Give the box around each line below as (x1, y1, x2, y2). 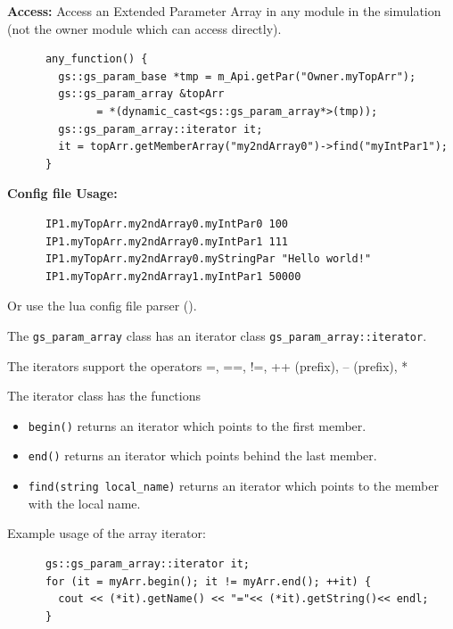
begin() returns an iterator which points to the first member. (28, 416, 367, 435)
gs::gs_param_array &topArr (58, 87, 225, 101)
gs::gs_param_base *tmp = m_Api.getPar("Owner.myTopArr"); (58, 70, 416, 83)
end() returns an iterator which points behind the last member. (28, 446, 377, 465)
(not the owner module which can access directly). (7, 19, 282, 37)
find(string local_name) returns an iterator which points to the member (28, 476, 439, 495)
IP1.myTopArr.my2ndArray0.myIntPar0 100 (45, 217, 288, 230)
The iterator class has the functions (7, 386, 201, 405)
